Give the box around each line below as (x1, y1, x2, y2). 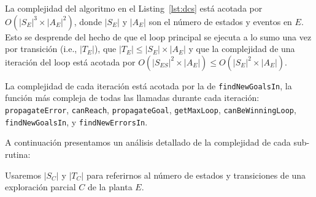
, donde (74, 15, 102, 28)
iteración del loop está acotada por (5, 55, 136, 68)
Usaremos (5, 168, 41, 181)
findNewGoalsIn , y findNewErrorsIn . (5, 115, 148, 128)
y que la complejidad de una (188, 42, 295, 55)
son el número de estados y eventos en (148, 15, 292, 28)
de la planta (87, 180, 133, 193)
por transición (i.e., (5, 42, 77, 55)
